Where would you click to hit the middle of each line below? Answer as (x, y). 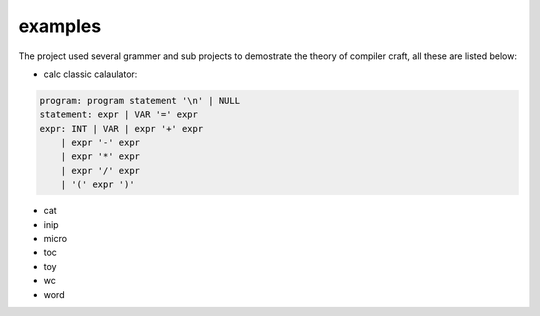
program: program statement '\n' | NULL (139, 100)
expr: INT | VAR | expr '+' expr (121, 128)
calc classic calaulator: (90, 74)
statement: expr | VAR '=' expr (119, 114)
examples (60, 26)
